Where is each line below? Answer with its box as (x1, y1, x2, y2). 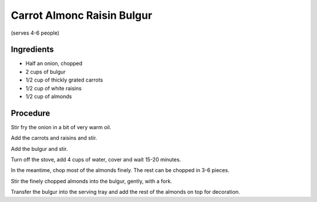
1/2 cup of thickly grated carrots (25, 76, 103, 83)
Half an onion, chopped (25, 60, 83, 67)
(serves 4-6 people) (11, 29, 60, 36)
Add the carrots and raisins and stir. (11, 134, 97, 142)
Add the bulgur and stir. (11, 145, 68, 152)
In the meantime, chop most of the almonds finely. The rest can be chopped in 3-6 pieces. (11, 167, 230, 174)
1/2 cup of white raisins (25, 85, 82, 92)
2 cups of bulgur (25, 68, 66, 75)
